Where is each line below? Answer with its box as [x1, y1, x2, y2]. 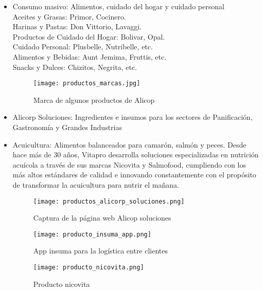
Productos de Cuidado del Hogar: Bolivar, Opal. [12, 31, 165, 42]
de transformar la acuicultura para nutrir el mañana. [12, 179, 179, 190]
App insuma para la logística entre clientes [33, 245, 168, 256]
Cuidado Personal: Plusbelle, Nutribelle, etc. [12, 41, 153, 52]
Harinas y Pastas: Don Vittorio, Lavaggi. [12, 21, 142, 32]
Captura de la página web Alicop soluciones [33, 212, 171, 223]
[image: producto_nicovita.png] [33, 264, 144, 271]
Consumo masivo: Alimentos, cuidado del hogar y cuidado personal [12, 1, 224, 11]
